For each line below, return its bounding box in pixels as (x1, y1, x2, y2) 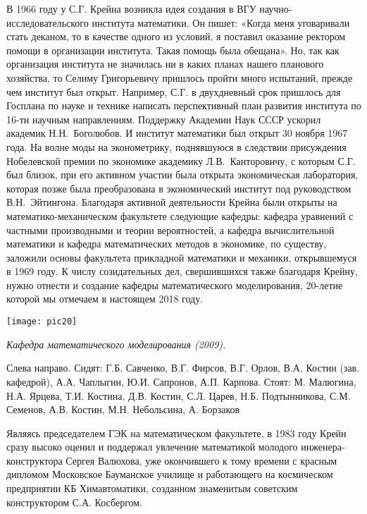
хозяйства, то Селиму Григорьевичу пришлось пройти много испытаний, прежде (6, 70, 353, 85)
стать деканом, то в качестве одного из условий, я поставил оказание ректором (6, 29, 346, 44)
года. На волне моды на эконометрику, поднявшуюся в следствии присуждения (6, 139, 347, 154)
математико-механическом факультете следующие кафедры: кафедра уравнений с (6, 208, 354, 223)
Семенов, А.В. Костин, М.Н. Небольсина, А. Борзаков (6, 402, 240, 417)
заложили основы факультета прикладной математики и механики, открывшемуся (6, 250, 357, 264)
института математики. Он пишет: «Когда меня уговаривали (92, 15, 350, 30)
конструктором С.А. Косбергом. (6, 494, 143, 509)
